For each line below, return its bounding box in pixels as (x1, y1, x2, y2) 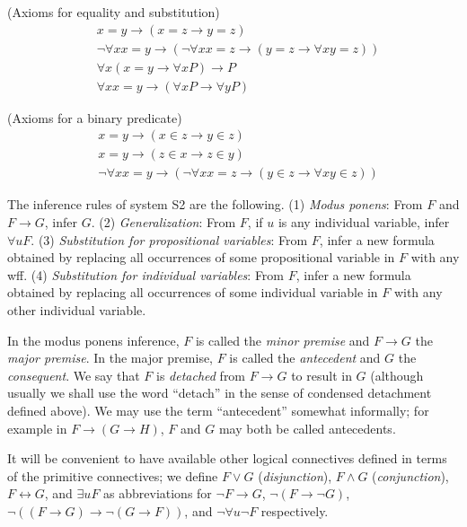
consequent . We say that (7, 365, 140, 384)
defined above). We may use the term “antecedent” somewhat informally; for (7, 400, 429, 419)
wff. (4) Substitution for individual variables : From (7, 265, 285, 284)
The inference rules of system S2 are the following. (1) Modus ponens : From (7, 195, 423, 214)
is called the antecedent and (229, 348, 381, 367)
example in (7, 418, 67, 437)
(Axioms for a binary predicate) (7, 108, 182, 127)
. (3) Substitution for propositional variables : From (31, 230, 308, 249)
